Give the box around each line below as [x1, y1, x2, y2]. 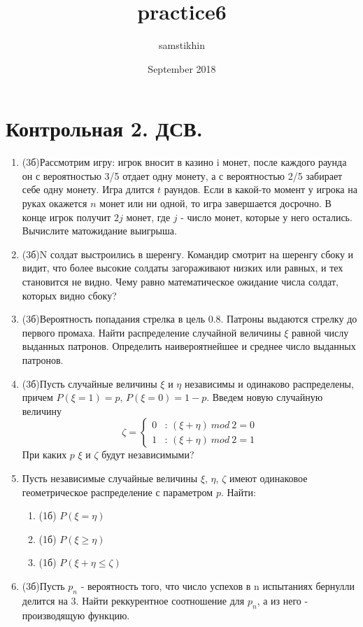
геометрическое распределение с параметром [22, 484, 213, 499]
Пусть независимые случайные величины [22, 470, 198, 485]
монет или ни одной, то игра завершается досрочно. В [99, 196, 332, 211]
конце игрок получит [22, 209, 111, 224]
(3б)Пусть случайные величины [22, 376, 157, 390]
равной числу [292, 325, 349, 339]
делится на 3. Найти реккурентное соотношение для [22, 593, 245, 607]
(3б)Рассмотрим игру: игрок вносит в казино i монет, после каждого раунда [22, 155, 347, 169]
